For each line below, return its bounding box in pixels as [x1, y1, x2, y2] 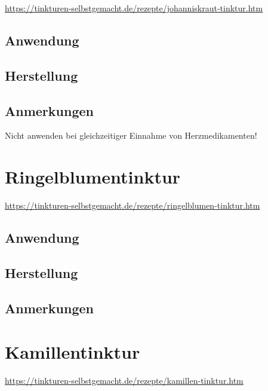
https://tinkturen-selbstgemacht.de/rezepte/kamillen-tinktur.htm [5, 374, 244, 387]
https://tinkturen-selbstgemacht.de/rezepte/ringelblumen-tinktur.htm [5, 199, 260, 212]
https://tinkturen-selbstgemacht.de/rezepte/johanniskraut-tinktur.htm [5, 2, 263, 14]
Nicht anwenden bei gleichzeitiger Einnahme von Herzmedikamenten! [5, 129, 257, 142]
